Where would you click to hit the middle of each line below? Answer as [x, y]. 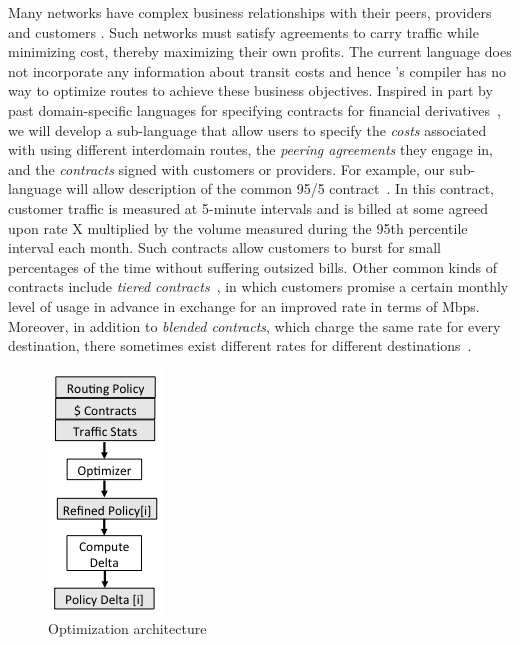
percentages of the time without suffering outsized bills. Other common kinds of [252, 266]
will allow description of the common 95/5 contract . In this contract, [280, 188]
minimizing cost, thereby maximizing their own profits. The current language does [260, 51]
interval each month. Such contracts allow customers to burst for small [224, 247]
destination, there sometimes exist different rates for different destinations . [240, 345]
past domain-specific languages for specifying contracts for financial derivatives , [254, 109]
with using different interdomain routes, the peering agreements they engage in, [250, 149]
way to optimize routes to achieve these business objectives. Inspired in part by [250, 90]
